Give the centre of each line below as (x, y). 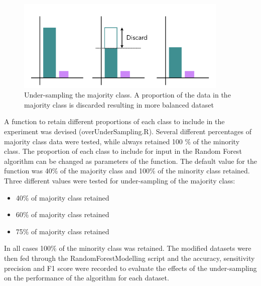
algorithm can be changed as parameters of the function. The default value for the (130, 161)
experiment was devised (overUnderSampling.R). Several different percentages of (128, 131)
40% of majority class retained (62, 197)
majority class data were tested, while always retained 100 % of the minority (122, 141)
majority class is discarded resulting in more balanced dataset (119, 104)
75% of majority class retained (62, 231)
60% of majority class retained (62, 214)
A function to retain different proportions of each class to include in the (114, 121)
